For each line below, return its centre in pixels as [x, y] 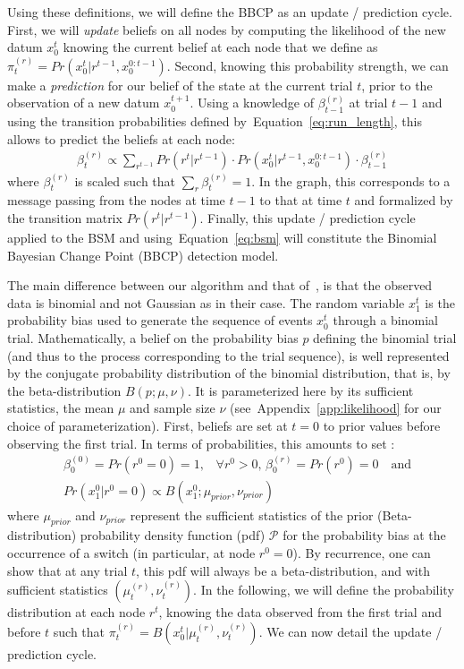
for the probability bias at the [364, 535]
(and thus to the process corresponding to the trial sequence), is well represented [228, 355]
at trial [368, 103]
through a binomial [385, 320]
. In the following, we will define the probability [324, 590]
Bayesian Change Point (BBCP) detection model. [143, 255]
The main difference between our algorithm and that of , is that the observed [220, 285]
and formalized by [404, 200]
